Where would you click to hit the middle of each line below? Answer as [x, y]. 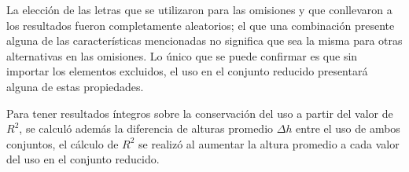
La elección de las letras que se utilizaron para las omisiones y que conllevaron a [199, 9]
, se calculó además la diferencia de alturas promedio [146, 128]
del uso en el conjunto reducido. [83, 159]
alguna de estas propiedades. [75, 86]
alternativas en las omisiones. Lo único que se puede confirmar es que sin [182, 55]
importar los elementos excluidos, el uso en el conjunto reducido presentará [187, 71]
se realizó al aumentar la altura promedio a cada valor [269, 143]
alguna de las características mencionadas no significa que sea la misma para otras [204, 40]
